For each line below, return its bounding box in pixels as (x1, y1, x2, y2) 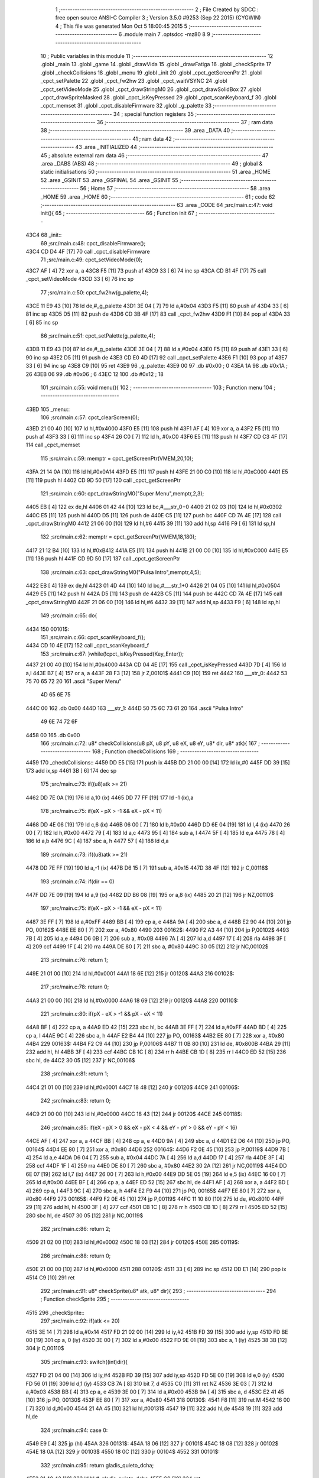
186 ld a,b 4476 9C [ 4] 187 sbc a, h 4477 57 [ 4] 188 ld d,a (25, 837, 169, 845)
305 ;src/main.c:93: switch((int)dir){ (40, 1358, 128, 1365)
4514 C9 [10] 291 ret (25, 1274, 75, 1281)
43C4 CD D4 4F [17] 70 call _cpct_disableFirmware (25, 248, 150, 255)
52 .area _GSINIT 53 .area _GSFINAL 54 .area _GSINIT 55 (40, 176, 178, 183)
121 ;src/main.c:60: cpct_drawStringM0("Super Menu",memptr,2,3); (40, 490, 204, 497)
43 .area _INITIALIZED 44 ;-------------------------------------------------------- (75, 144, 274, 151)
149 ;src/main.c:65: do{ (40, 612, 97, 619)
